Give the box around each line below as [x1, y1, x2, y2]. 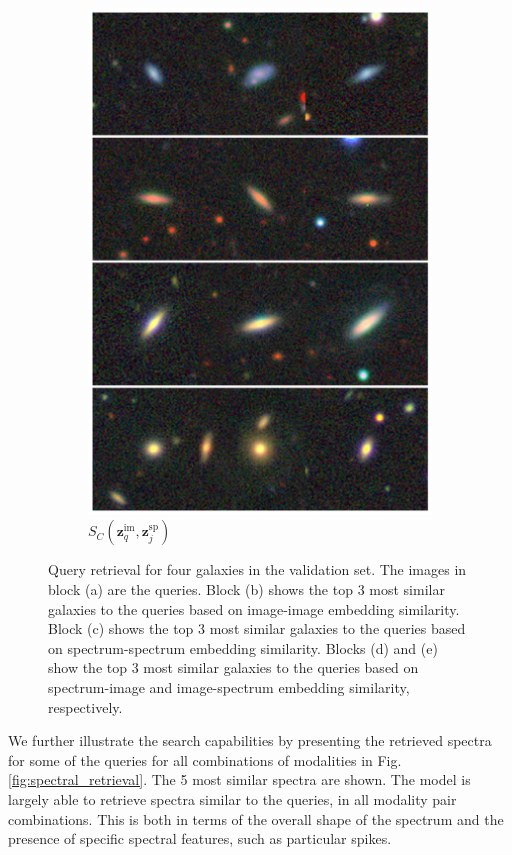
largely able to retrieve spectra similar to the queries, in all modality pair [8, 788, 457, 809]
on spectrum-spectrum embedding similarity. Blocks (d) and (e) [48, 637, 438, 658]
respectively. [48, 696, 123, 717]
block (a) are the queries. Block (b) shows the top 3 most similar [48, 579, 445, 600]
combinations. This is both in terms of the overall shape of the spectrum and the [8, 808, 504, 829]
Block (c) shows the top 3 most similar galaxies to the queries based [48, 618, 466, 639]
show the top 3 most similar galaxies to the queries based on [48, 657, 419, 678]
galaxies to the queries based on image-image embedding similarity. [48, 598, 460, 619]
